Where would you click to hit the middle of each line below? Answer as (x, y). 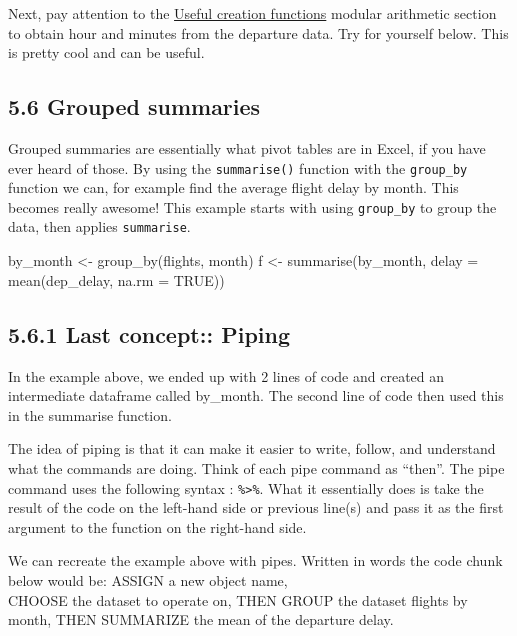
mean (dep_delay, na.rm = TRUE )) (116, 279)
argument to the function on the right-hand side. (157, 526)
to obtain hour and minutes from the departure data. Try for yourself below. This (258, 32)
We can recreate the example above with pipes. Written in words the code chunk (255, 560)
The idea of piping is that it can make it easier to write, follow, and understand (252, 448)
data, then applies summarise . (99, 226)
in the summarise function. (90, 414)
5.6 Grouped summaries (134, 106)
